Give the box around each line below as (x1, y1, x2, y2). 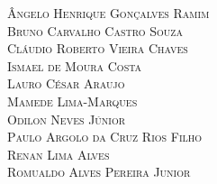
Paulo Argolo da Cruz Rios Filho (7, 127, 203, 146)
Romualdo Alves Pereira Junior (7, 162, 191, 181)
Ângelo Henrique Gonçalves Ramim (7, 4, 210, 22)
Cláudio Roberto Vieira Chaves (7, 39, 188, 58)
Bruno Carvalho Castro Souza (7, 21, 183, 40)
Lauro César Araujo (7, 74, 125, 93)
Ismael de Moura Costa (7, 56, 142, 75)
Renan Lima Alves (7, 144, 110, 163)
